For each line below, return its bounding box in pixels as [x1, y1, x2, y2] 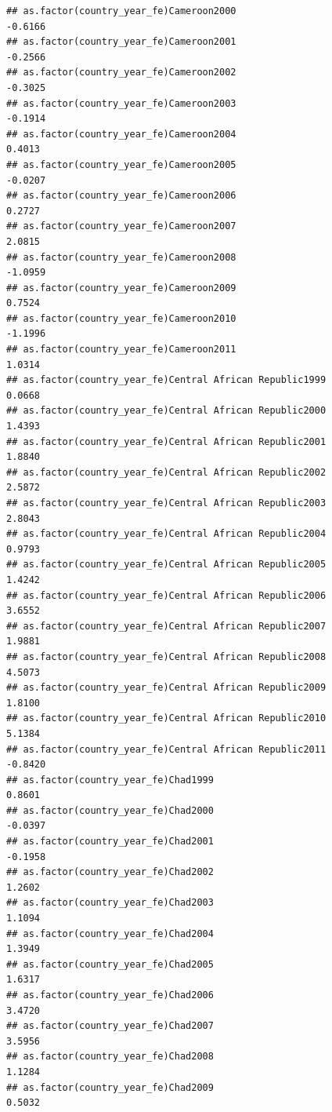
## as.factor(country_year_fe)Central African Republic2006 [6, 589, 327, 601]
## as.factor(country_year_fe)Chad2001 [6, 836, 214, 848]
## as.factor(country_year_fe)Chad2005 [6, 958, 214, 970]
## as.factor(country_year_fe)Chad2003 [6, 897, 214, 909]
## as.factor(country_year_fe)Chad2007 [6, 1020, 214, 1032]
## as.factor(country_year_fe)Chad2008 [6, 1051, 214, 1063]
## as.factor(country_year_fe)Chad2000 [6, 804, 214, 816]
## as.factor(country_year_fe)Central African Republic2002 [6, 466, 327, 478]
